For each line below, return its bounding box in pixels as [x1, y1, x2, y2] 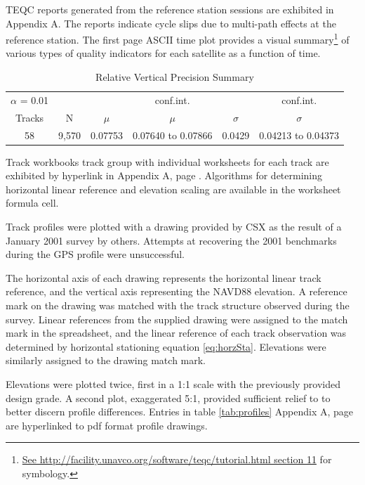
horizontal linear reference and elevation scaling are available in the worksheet [6, 181, 341, 196]
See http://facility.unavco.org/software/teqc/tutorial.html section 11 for [22, 452, 332, 467]
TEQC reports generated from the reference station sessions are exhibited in [6, 2, 334, 16]
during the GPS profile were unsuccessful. [6, 247, 185, 261]
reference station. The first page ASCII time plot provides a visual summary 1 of [6, 30, 350, 46]
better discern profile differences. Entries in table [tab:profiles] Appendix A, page [6, 404, 354, 419]
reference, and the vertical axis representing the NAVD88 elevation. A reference [6, 284, 347, 299]
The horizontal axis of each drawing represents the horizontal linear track [6, 270, 321, 285]
